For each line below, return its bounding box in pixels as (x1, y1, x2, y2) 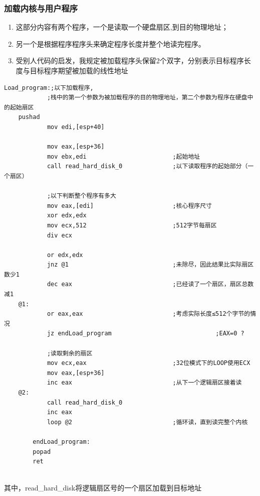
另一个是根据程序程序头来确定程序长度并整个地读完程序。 (16, 38, 205, 49)
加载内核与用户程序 (4, 2, 78, 14)
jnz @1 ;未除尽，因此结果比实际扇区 (47, 261, 254, 269)
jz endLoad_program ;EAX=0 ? (47, 330, 244, 337)
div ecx (47, 231, 73, 239)
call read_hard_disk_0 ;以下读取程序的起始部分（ (47, 163, 248, 170)
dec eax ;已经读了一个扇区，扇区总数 (47, 281, 254, 288)
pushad (18, 113, 40, 121)
